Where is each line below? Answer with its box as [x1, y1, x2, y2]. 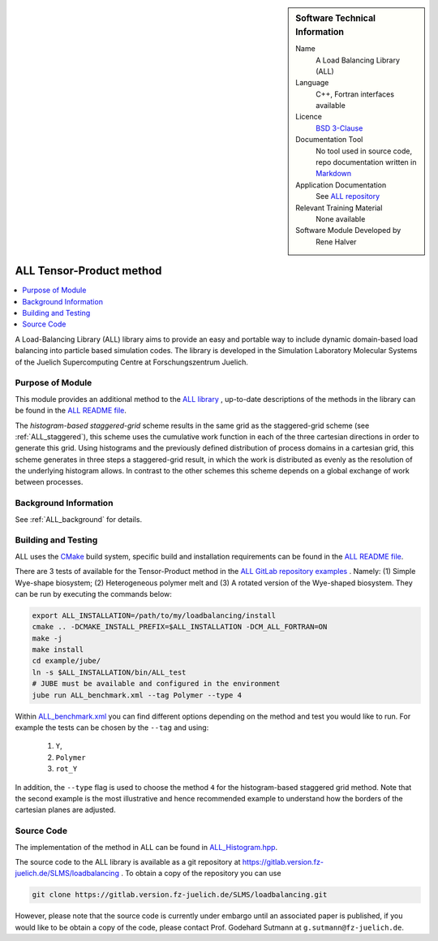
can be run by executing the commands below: [15, 589, 172, 598]
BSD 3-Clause [316, 123, 363, 133]
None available [316, 214, 366, 223]
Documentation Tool [295, 135, 363, 145]
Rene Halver [316, 236, 357, 247]
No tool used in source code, [316, 146, 413, 156]
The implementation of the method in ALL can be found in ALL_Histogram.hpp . [15, 842, 278, 852]
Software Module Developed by [295, 226, 401, 235]
